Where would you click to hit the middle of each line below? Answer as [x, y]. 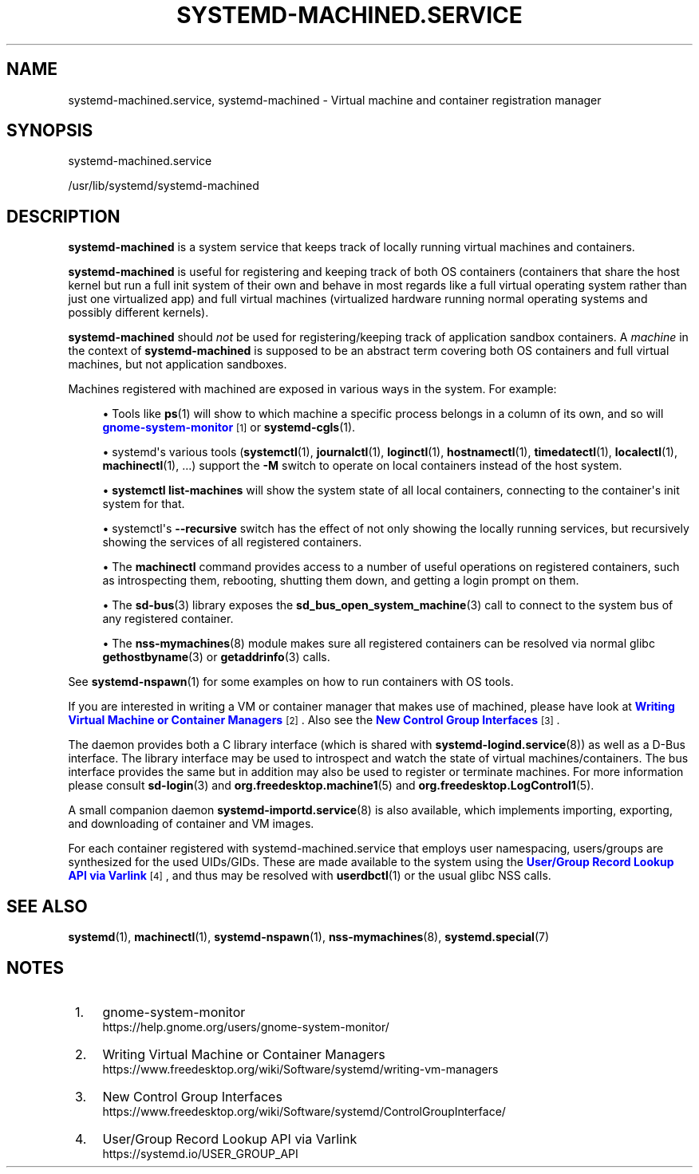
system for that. [144, 504]
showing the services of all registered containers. [232, 542]
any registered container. [168, 619]
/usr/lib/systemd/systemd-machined [164, 186]
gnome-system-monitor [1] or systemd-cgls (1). [229, 427]
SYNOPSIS [50, 131]
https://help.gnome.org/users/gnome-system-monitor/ [246, 1026]
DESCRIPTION [63, 216]
